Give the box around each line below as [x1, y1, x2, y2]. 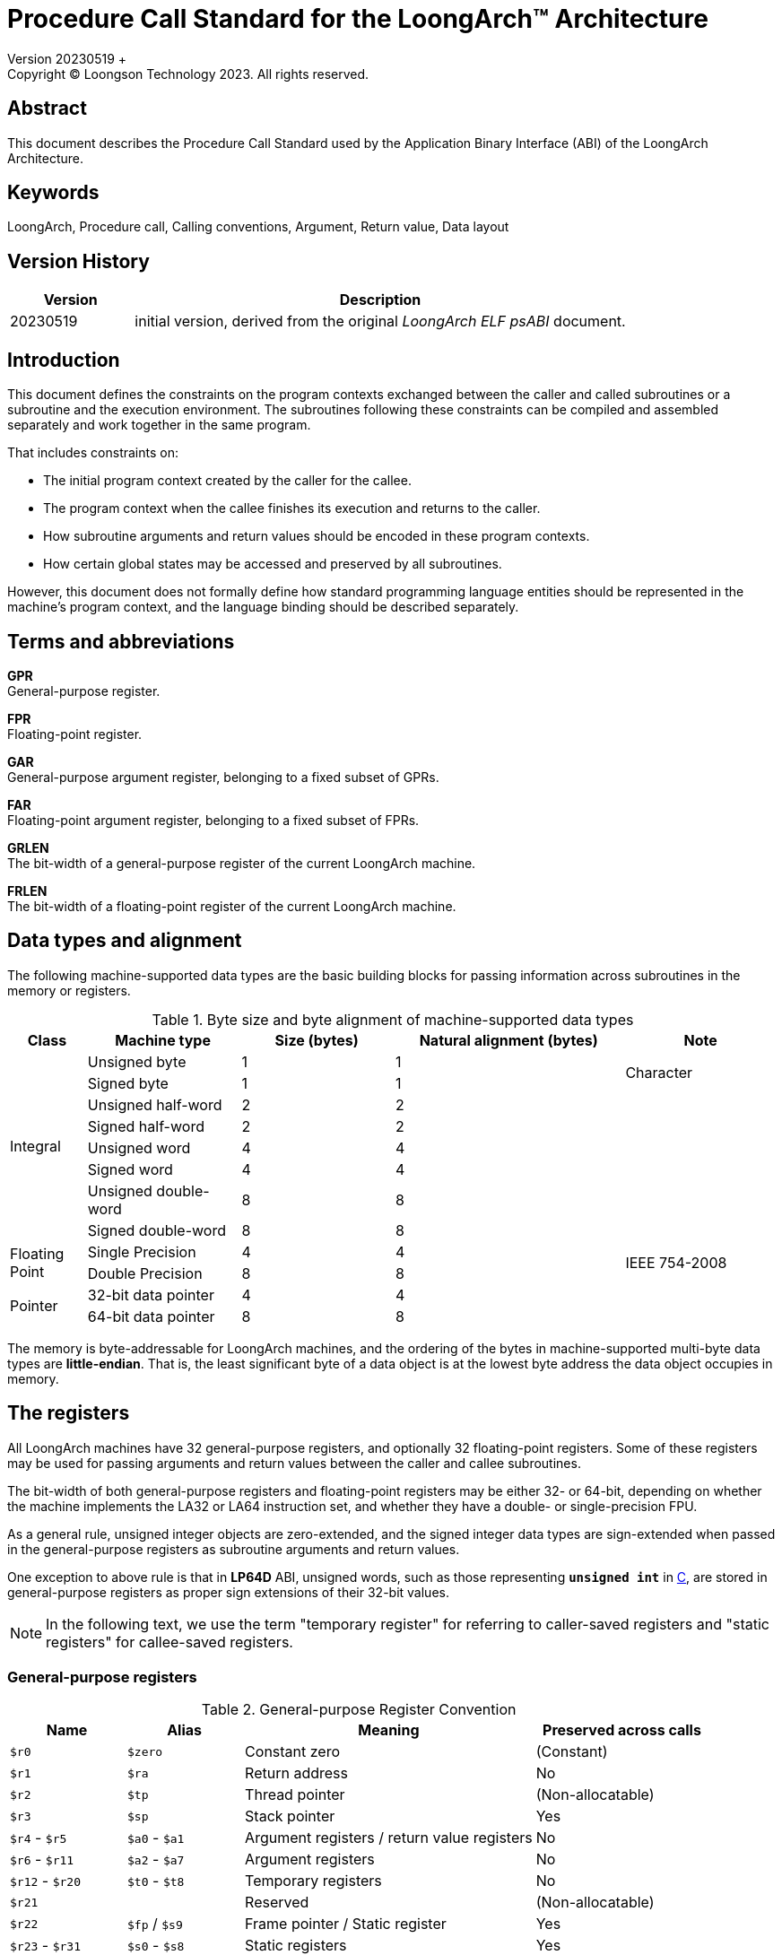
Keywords [7, 181, 100, 204]
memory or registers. [7, 982, 131, 998]
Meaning [358, 1721, 420, 1740]
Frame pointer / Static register [245, 1915, 447, 1933]
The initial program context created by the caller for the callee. [43, 473, 412, 489]
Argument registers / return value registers [245, 1829, 533, 1847]
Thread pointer [245, 1786, 345, 1804]
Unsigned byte [87, 1052, 187, 1071]
